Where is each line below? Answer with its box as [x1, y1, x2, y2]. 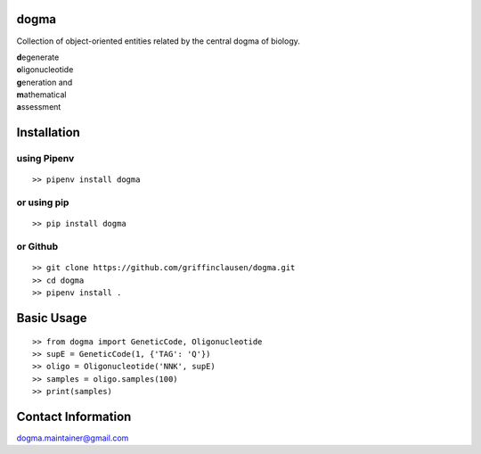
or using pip [16, 196, 69, 209]
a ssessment [16, 102, 61, 112]
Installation [16, 125, 80, 140]
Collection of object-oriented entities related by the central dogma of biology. [16, 36, 300, 46]
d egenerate [16, 52, 60, 62]
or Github [16, 241, 58, 253]
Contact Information [16, 409, 132, 424]
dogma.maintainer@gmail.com [16, 433, 129, 443]
